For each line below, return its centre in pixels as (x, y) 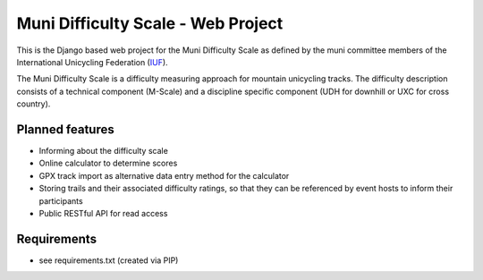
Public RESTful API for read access (103, 213)
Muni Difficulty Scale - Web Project (150, 23)
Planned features (66, 129)
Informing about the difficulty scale (104, 151)
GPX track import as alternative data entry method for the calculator (164, 175)
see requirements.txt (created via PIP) (109, 260)
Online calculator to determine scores (108, 163)
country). (34, 104)
